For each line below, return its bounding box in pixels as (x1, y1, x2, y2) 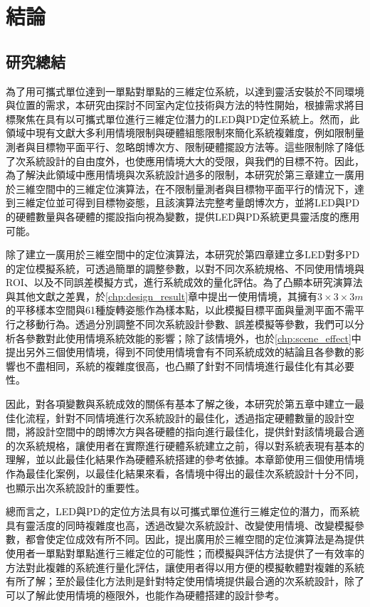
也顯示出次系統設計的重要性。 (6, 480, 145, 495)
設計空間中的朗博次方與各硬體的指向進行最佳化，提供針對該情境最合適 (35, 424, 364, 439)
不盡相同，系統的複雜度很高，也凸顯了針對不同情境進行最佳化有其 (25, 358, 334, 373)
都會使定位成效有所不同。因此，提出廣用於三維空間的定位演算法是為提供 (25, 532, 364, 547)
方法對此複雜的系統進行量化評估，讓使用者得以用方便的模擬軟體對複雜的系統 (6, 559, 364, 574)
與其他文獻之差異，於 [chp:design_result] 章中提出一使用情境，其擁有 (6, 288, 318, 303)
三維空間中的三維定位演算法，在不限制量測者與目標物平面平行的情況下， (15, 181, 354, 196)
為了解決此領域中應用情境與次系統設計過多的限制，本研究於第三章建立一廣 (6, 167, 354, 182)
